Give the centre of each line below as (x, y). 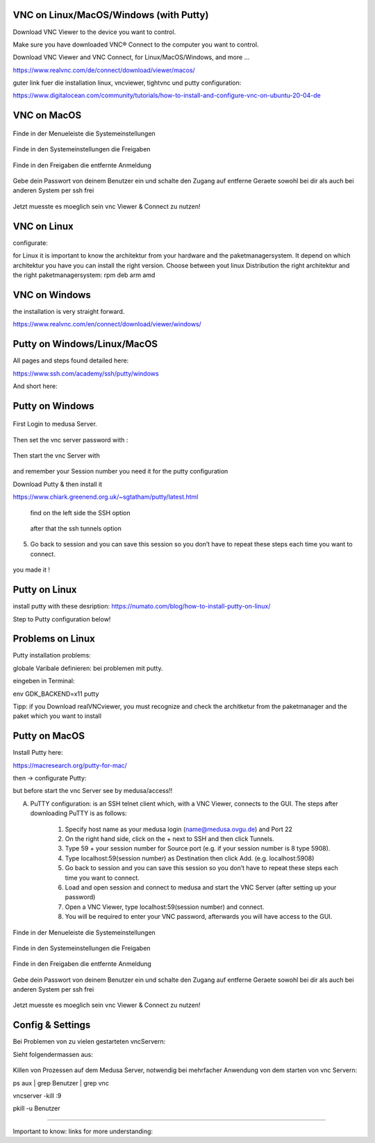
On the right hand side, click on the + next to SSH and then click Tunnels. (169, 839)
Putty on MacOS (49, 736)
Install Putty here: (38, 753)
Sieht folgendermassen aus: (53, 1054)
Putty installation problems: (52, 656)
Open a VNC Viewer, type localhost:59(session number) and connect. (165, 907)
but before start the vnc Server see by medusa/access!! (93, 791)
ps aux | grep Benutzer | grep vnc (61, 1083)
